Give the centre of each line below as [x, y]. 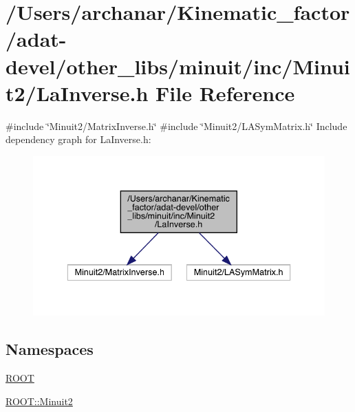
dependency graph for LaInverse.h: [78, 139]
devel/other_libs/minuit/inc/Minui [178, 66]
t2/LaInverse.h [77, 93]
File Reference [225, 93]
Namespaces [50, 349]
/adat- [36, 39]
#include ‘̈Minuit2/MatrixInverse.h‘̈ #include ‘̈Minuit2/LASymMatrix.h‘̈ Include [176, 126]
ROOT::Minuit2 [39, 401]
